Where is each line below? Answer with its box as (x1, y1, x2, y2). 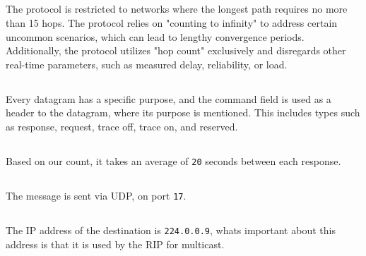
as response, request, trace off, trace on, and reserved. (6, 118, 238, 133)
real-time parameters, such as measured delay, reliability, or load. (6, 56, 288, 71)
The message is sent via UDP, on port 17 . (6, 188, 187, 202)
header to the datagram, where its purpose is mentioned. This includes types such (6, 105, 360, 120)
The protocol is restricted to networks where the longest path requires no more (6, 1, 348, 16)
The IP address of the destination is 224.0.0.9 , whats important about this (6, 223, 336, 238)
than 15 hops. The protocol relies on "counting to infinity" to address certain (6, 15, 338, 30)
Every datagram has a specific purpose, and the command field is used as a (6, 91, 331, 106)
